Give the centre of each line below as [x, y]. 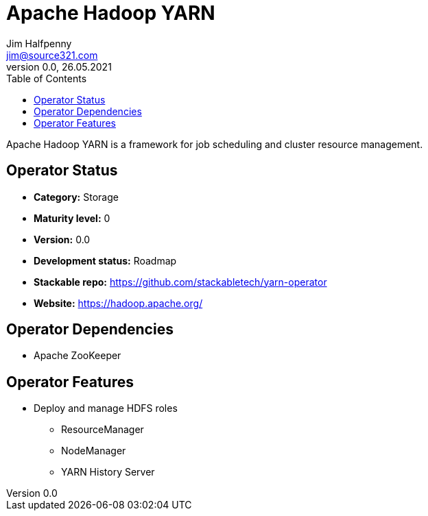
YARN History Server [108, 472]
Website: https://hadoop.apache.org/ [118, 303]
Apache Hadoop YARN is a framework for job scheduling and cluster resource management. [215, 144]
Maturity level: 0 [72, 218]
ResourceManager [103, 430]
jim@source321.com [52, 55]
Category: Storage [76, 197]
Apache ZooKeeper [78, 356]
